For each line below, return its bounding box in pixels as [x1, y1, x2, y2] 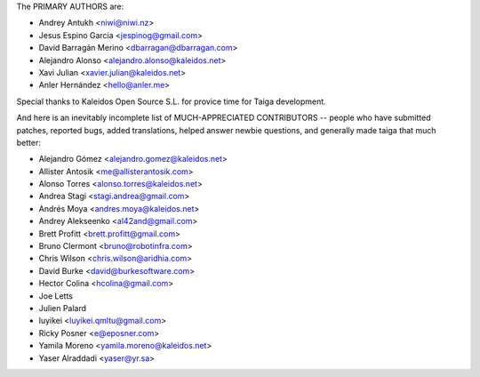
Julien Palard [38, 302, 87, 313]
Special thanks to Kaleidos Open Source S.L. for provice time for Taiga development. [16, 96, 326, 107]
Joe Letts [38, 290, 73, 301]
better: [16, 137, 42, 148]
